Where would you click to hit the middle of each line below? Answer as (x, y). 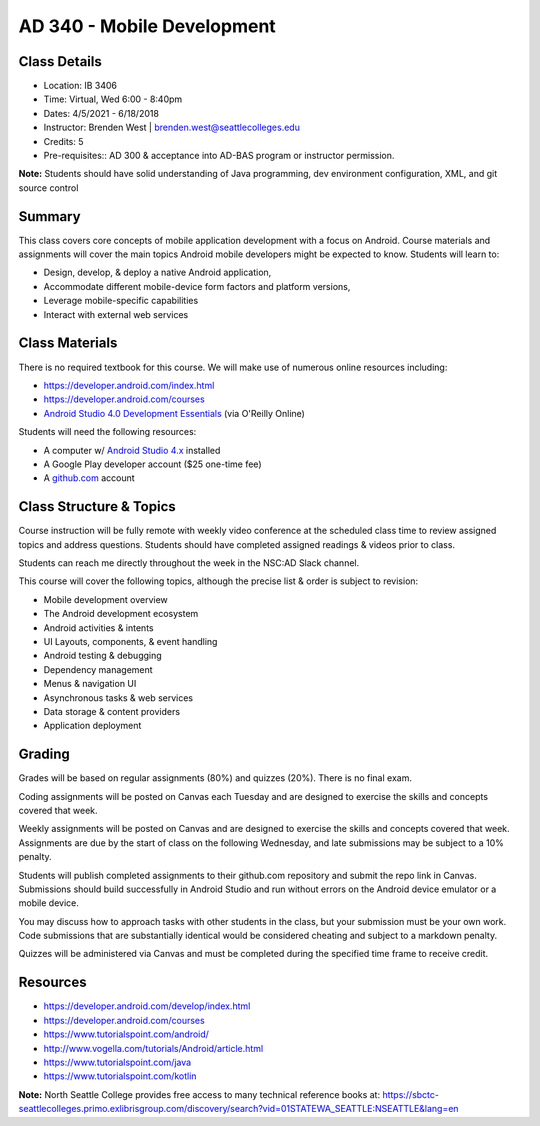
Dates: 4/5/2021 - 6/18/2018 (101, 113)
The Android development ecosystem (121, 614)
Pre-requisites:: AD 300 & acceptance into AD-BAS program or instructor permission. (219, 156)
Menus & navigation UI (90, 684)
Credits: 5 (63, 141)
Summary (49, 216)
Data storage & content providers (111, 711)
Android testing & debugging (102, 656)
